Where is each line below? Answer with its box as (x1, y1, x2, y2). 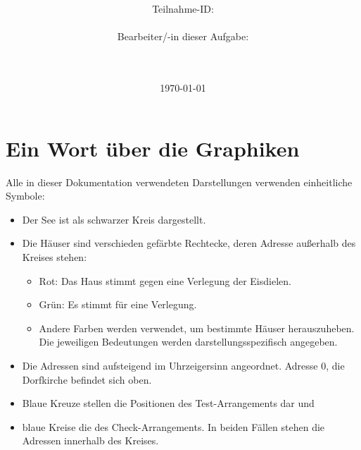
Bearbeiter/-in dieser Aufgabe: (117, 29, 249, 44)
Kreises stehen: (22, 250, 87, 264)
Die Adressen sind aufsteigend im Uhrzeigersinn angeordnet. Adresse (22, 358, 318, 373)
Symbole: (6, 188, 45, 203)
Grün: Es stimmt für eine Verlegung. (39, 297, 197, 312)
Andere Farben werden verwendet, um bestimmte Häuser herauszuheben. (39, 320, 355, 335)
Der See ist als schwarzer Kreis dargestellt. (22, 212, 206, 226)
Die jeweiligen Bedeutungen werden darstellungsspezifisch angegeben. (39, 334, 338, 349)
